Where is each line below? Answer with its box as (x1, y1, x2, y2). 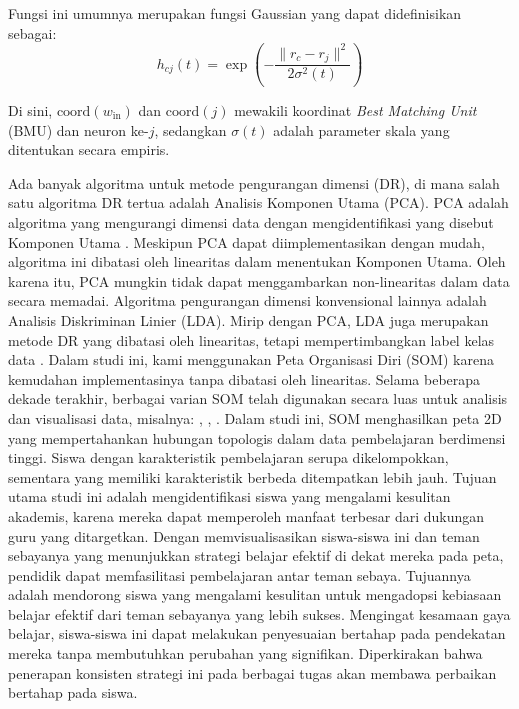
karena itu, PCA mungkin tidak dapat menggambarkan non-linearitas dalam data (8, 270, 510, 291)
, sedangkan (154, 119, 227, 140)
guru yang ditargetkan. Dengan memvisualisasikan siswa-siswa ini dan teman (8, 525, 480, 546)
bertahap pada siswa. (8, 682, 138, 703)
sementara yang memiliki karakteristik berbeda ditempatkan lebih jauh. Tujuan (8, 466, 497, 487)
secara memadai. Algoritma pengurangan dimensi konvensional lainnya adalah (8, 290, 487, 311)
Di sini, (8, 100, 53, 121)
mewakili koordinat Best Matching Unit (234, 100, 477, 121)
